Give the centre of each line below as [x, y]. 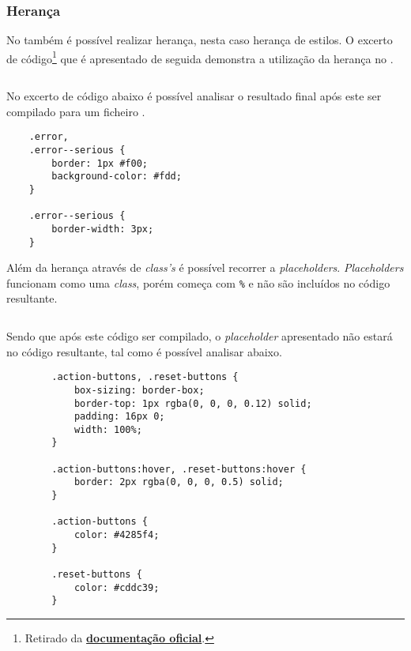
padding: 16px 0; [119, 417]
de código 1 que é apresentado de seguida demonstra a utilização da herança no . [200, 57]
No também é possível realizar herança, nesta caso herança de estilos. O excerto [200, 40]
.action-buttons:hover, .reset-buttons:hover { [179, 469]
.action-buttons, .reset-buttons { [145, 377]
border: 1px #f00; [100, 163]
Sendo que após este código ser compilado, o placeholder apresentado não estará [200, 336]
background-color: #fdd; [117, 177]
